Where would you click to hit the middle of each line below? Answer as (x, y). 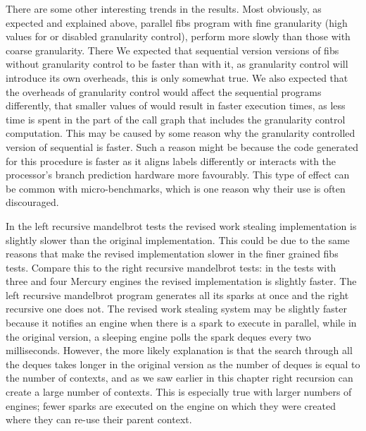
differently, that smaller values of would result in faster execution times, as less (176, 105)
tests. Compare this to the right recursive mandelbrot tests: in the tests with (171, 267)
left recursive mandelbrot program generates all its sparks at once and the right (177, 295)
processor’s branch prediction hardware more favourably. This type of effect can (178, 175)
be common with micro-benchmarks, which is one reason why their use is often (176, 188)
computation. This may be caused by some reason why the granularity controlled (181, 133)
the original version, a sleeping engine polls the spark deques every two (158, 336)
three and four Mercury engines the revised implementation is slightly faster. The (181, 281)
